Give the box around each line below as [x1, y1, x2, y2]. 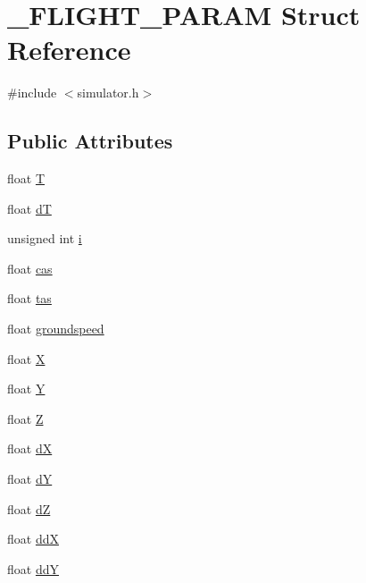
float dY [7, 469, 53, 488]
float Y [7, 379, 46, 398]
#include [7, 83, 57, 102]
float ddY [7, 559, 59, 578]
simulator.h [77, 83, 139, 102]
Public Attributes [7, 127, 173, 155]
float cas [7, 258, 53, 277]
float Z [7, 409, 44, 427]
